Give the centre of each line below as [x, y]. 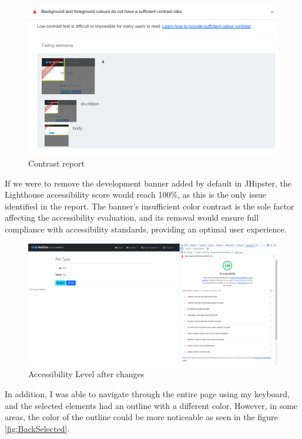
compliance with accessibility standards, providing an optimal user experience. [146, 229]
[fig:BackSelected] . [37, 428]
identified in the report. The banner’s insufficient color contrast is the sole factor [150, 206]
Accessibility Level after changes [86, 374]
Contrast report [56, 163]
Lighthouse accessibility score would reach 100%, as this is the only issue [136, 194]
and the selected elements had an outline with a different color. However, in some [151, 405]
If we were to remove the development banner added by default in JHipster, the [148, 183]
